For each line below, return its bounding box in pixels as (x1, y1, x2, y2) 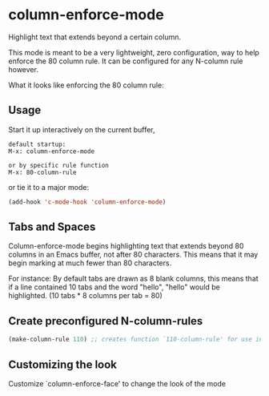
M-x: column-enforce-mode (8, 147, 94, 156)
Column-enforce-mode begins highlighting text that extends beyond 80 (8, 241, 244, 251)
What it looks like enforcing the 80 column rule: (8, 80, 164, 90)
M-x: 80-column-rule (8, 168, 78, 176)
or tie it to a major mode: (8, 182, 90, 192)
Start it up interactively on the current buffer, (8, 124, 155, 134)
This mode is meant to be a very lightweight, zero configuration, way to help (8, 47, 260, 57)
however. (8, 64, 38, 74)
